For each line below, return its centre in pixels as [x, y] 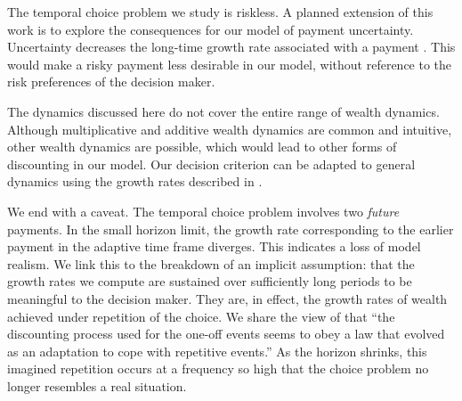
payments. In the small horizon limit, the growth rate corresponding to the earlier [231, 229]
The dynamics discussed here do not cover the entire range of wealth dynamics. [223, 111]
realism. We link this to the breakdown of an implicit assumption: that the [211, 263]
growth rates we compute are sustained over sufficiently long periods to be [210, 281]
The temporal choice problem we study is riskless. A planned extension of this [220, 12]
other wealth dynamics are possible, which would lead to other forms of [202, 147]
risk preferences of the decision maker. [111, 82]
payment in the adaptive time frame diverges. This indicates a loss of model [214, 246]
